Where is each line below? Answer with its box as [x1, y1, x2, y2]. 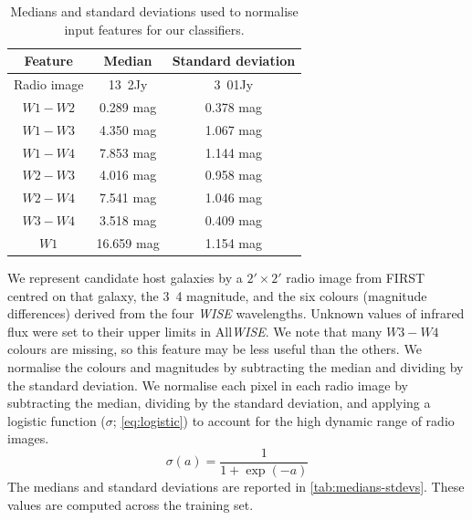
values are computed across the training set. [7, 494, 254, 514]
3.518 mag [99, 211, 157, 230]
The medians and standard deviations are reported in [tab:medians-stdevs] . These [7, 477, 465, 496]
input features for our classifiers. [64, 19, 245, 38]
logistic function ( [7, 411, 106, 430]
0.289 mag [99, 97, 157, 116]
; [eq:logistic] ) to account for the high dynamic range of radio [112, 411, 455, 430]
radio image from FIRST [286, 268, 425, 287]
